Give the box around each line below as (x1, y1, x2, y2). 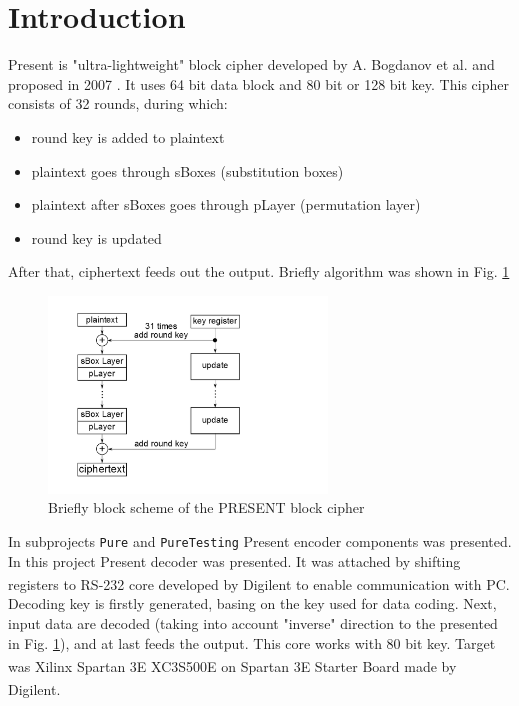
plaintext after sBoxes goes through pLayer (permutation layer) (31, 194, 421, 215)
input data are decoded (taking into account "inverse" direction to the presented (8, 613, 498, 633)
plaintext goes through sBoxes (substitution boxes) (31, 160, 344, 181)
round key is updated (31, 227, 162, 248)
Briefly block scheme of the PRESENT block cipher (48, 497, 365, 518)
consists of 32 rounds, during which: (8, 93, 228, 114)
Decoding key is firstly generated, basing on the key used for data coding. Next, (8, 593, 497, 614)
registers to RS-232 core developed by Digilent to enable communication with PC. (8, 573, 510, 594)
